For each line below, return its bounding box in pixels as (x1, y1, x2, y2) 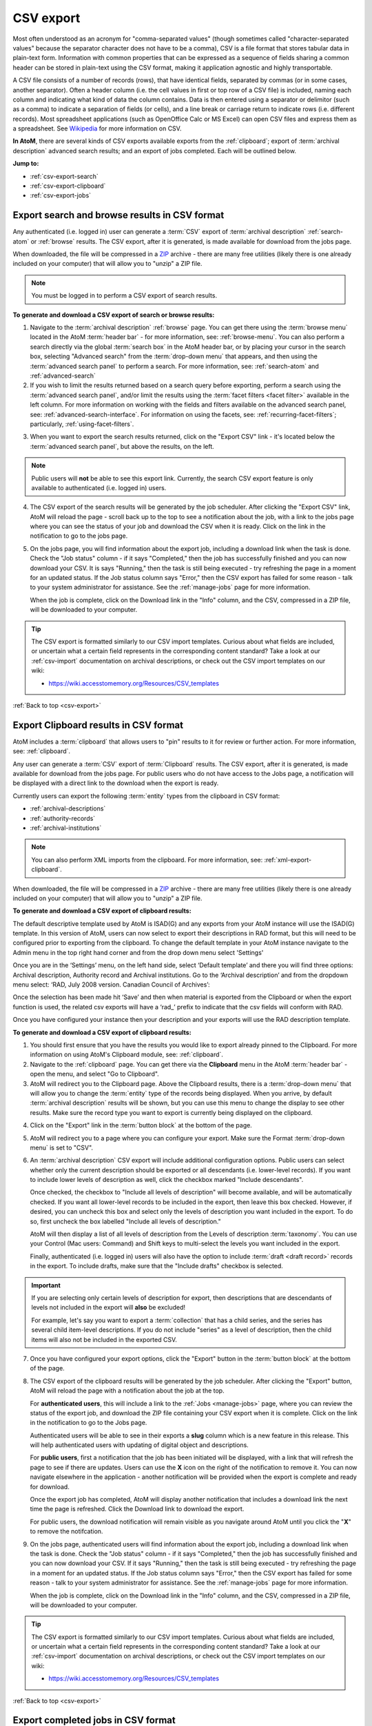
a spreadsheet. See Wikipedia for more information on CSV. (12, 124, 182, 133)
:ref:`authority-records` (30, 814, 96, 822)
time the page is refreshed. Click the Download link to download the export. (30, 1505, 245, 1513)
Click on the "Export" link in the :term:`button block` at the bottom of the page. (30, 1121, 253, 1129)
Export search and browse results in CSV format (12, 209, 225, 221)
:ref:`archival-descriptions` (30, 804, 106, 813)
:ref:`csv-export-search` (30, 172, 99, 180)
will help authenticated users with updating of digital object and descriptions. (30, 1441, 249, 1449)
